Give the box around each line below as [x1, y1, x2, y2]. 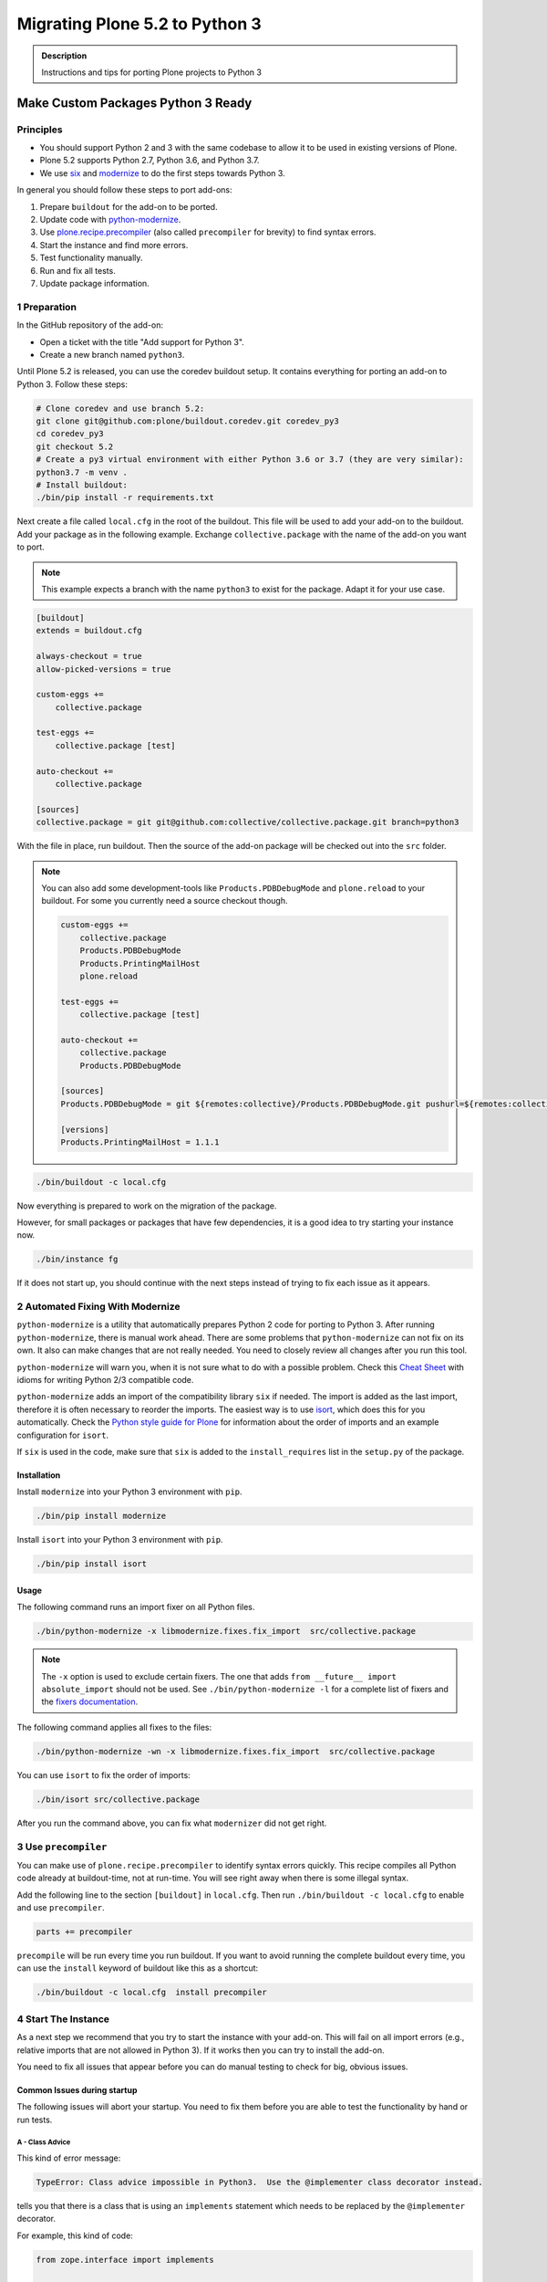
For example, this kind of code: [16, 2230, 134, 2241]
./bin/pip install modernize [36, 1511, 167, 1522]
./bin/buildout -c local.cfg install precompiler [36, 1987, 268, 1998]
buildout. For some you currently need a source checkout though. [41, 895, 288, 906]
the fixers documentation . [41, 1696, 139, 1707]
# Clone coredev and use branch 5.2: [36, 403, 205, 413]
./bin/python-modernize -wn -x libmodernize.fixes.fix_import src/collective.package [36, 1746, 436, 1756]
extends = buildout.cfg [36, 625, 143, 636]
